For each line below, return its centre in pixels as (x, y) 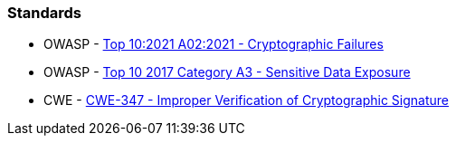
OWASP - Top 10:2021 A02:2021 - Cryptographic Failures (214, 44)
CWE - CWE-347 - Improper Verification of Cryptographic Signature (246, 100)
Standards (45, 13)
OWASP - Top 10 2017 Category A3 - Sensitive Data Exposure (227, 72)
